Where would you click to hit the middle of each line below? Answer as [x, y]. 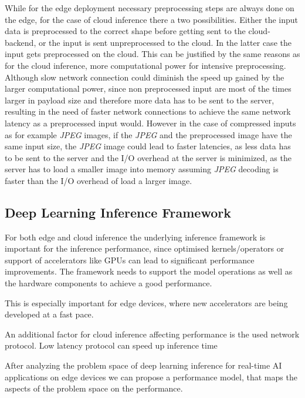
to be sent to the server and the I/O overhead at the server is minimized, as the [148, 157]
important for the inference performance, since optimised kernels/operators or [145, 248]
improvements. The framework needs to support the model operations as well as [149, 271]
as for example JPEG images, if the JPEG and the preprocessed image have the [148, 134]
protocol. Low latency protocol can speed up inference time [111, 345]
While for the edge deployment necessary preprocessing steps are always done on [150, 8]
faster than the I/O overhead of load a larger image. [99, 180]
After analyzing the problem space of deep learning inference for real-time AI [143, 365]
